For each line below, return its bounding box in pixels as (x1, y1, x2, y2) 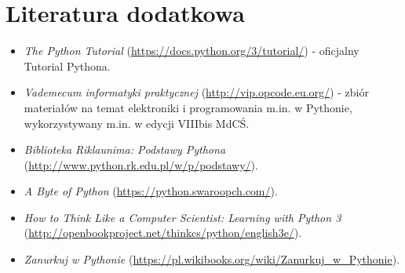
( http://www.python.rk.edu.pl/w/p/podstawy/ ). (24, 156, 258, 173)
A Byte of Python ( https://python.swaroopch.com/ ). (24, 183, 278, 199)
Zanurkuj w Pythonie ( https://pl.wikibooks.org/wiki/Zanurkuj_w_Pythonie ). (24, 251, 400, 268)
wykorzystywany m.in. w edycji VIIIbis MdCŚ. (24, 115, 250, 131)
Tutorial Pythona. (24, 57, 111, 74)
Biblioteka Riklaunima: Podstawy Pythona (24, 141, 226, 158)
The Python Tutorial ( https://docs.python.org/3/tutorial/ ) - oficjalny (24, 42, 359, 59)
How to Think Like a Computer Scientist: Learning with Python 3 (24, 209, 341, 225)
